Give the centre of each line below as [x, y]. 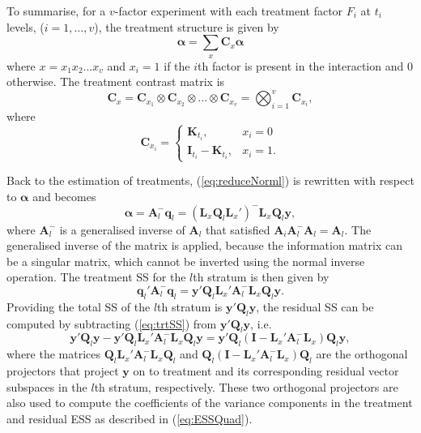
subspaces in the [47, 386]
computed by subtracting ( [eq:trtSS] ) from [112, 323]
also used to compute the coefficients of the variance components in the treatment [210, 403]
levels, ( [26, 26]
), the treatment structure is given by [187, 26]
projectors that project [63, 370]
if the [177, 65]
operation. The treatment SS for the [96, 277]
